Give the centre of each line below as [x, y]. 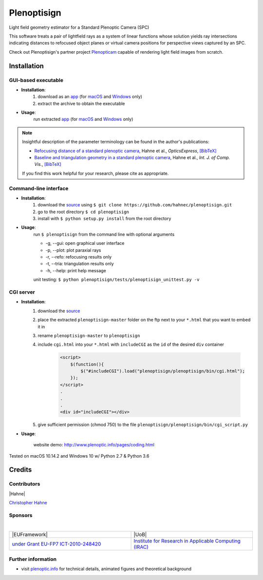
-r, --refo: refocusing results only [79, 257]
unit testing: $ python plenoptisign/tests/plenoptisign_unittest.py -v [116, 280]
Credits [20, 470]
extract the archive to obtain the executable [81, 103]
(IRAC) [141, 547]
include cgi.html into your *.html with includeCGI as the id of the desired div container [131, 344]
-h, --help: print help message [76, 270]
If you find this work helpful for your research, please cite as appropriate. [95, 173]
